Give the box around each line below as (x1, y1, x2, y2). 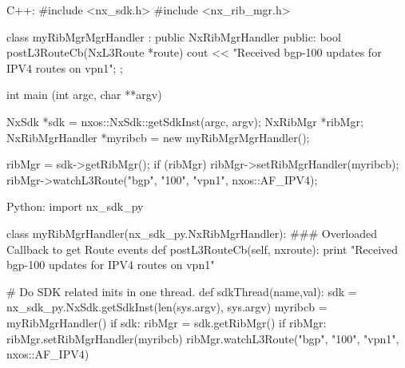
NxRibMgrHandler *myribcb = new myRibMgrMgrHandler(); (6, 129, 310, 145)
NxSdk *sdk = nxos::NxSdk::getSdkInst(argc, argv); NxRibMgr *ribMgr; (6, 113, 363, 129)
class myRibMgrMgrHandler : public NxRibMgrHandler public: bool (6, 28, 341, 45)
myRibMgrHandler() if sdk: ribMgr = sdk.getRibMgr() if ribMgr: (6, 314, 327, 330)
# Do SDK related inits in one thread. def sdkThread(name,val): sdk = (6, 283, 357, 299)
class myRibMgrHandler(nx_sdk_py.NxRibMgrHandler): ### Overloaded (6, 224, 378, 241)
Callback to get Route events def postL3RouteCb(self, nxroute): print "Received (6, 240, 399, 257)
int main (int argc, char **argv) (6, 86, 162, 103)
